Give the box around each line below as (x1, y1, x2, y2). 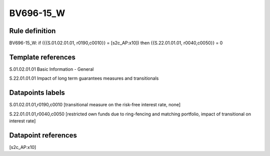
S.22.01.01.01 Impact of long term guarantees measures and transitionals (9, 75, 159, 81)
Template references (9, 53, 76, 61)
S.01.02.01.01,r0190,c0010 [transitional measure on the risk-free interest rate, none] (9, 102, 181, 108)
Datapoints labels (9, 88, 65, 97)
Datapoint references (9, 131, 77, 139)
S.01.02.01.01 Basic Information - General (9, 66, 94, 72)
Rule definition (9, 27, 56, 35)
